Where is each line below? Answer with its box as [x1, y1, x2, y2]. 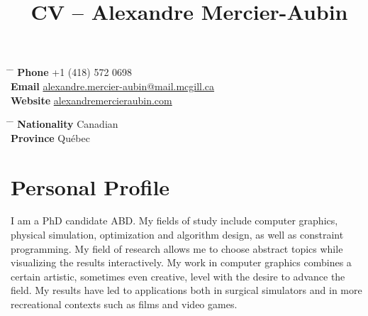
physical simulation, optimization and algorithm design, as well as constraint [11, 227, 344, 242]
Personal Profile [11, 172, 170, 201]
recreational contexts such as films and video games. [11, 297, 238, 312]
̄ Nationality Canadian [11, 116, 118, 131]
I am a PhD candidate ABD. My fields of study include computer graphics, [11, 213, 338, 228]
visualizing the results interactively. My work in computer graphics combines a [11, 255, 352, 270]
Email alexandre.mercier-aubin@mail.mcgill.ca [11, 78, 215, 93]
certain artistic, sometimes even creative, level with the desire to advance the [11, 268, 345, 283]
